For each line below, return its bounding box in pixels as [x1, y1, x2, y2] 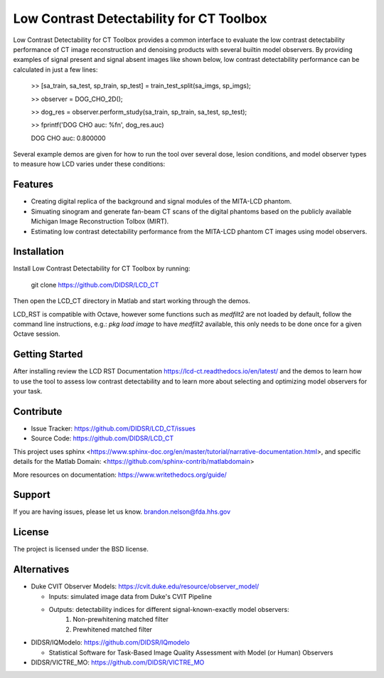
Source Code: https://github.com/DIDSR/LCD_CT [31, 434, 174, 443]
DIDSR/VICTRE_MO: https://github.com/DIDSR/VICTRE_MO [31, 658, 205, 667]
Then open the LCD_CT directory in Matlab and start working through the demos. [13, 297, 250, 305]
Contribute [13, 406, 63, 418]
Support [13, 489, 50, 501]
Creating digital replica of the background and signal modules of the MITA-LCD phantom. [31, 197, 292, 206]
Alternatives [13, 563, 70, 576]
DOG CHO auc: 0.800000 [31, 134, 106, 142]
